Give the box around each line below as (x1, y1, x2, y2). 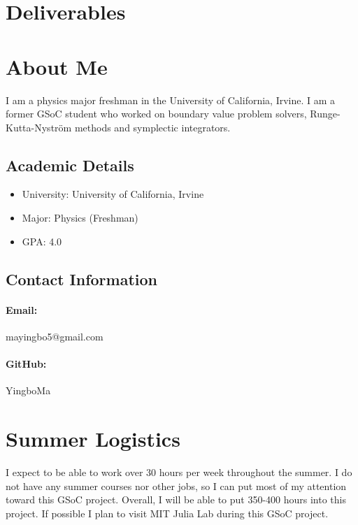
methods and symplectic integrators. (74, 120, 231, 134)
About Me (6, 52, 108, 80)
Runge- (310, 106, 341, 121)
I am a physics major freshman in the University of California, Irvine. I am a (6, 92, 336, 107)
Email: (6, 302, 38, 317)
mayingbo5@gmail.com (6, 329, 103, 343)
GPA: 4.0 (22, 233, 62, 248)
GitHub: (6, 357, 47, 371)
